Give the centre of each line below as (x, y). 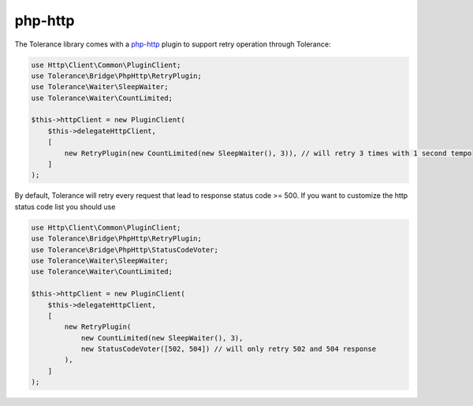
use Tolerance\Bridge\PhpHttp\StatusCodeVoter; (125, 250)
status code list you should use (65, 207)
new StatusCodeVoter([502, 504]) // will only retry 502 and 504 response (229, 349)
